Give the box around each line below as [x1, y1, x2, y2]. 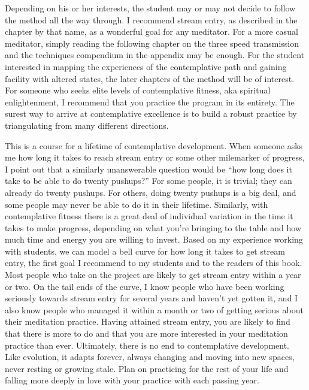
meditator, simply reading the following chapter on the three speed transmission [5, 37, 299, 49]
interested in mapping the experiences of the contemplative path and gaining [5, 60, 287, 72]
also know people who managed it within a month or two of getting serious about [5, 303, 304, 316]
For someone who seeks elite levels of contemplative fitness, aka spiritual [5, 84, 271, 96]
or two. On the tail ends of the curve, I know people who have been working [5, 280, 284, 292]
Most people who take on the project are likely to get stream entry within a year [5, 268, 301, 281]
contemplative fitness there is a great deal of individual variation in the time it [5, 210, 293, 222]
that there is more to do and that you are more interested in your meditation [5, 327, 288, 340]
